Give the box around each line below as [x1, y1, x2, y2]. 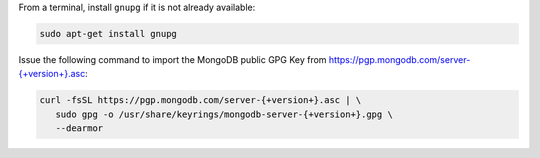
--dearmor [55, 123, 104, 134]
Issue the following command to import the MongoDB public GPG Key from [18, 53, 327, 65]
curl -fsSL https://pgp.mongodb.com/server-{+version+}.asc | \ [39, 95, 362, 106]
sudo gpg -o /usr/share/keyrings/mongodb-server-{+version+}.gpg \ [55, 108, 394, 120]
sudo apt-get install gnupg [39, 28, 177, 39]
